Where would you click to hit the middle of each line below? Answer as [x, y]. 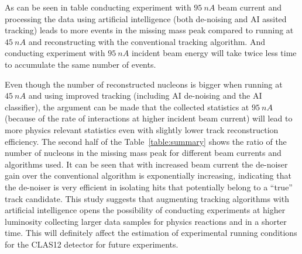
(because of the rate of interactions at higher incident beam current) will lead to [149, 118]
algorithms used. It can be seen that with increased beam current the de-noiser [146, 164]
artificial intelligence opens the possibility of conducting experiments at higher [145, 210]
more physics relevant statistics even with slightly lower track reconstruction [142, 129]
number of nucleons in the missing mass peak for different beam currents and [143, 153]
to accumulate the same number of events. [80, 64]
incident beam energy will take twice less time [214, 53]
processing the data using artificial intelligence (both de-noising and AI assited [146, 18]
